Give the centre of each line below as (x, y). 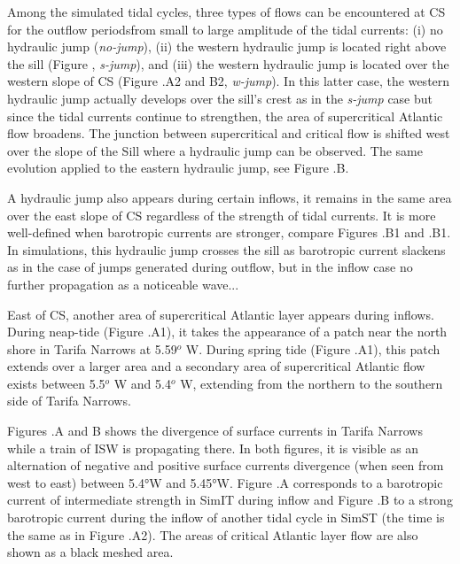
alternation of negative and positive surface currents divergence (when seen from (226, 465)
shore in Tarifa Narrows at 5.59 (92, 348)
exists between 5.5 (56, 383)
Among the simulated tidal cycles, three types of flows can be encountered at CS (226, 12)
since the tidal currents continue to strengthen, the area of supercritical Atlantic (225, 116)
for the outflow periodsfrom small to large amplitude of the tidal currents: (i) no (225, 29)
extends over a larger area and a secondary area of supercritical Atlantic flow (216, 366)
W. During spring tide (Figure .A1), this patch (313, 348)
